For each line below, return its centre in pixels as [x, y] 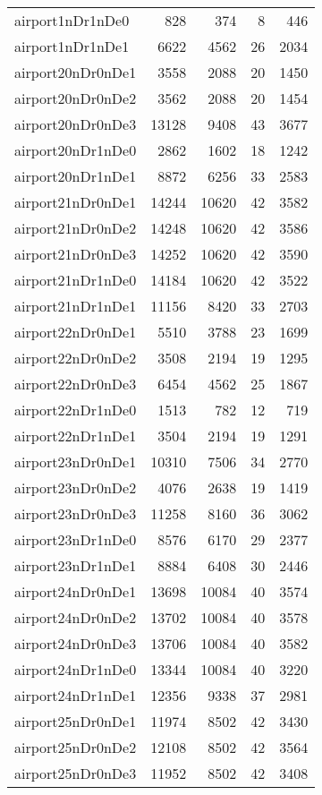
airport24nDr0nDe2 [76, 617]
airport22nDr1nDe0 [76, 410]
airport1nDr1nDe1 [72, 46]
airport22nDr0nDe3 [76, 384]
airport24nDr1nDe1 [76, 695]
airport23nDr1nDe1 [76, 565]
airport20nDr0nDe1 [76, 72]
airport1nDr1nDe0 [72, 20]
